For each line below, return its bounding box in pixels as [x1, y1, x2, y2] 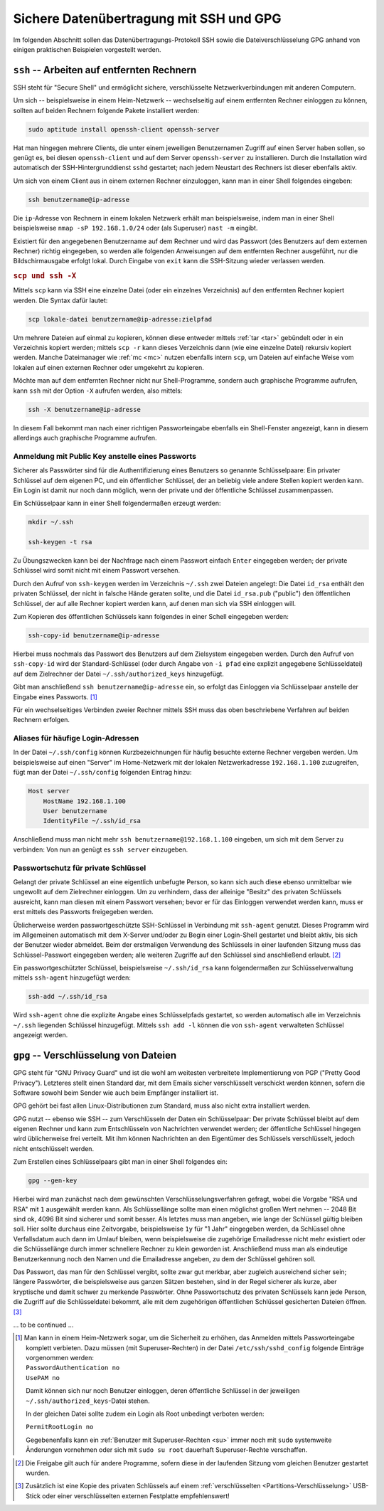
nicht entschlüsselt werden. [13, 1144, 95, 1152]
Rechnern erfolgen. [13, 716, 70, 724]
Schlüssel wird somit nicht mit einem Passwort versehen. [13, 566, 181, 575]
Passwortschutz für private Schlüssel [13, 863, 146, 873]
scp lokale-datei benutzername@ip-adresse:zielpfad [28, 315, 213, 323]
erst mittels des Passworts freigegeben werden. [13, 908, 154, 916]
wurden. [26, 1468, 50, 1477]
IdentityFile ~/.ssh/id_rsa [43, 817, 142, 825]
